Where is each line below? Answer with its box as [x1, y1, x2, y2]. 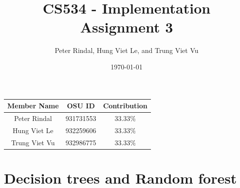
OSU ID [67, 101, 95, 110]
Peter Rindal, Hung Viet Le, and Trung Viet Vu [55, 45, 199, 55]
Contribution [103, 101, 148, 110]
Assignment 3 [80, 17, 173, 37]
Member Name [7, 101, 59, 110]
